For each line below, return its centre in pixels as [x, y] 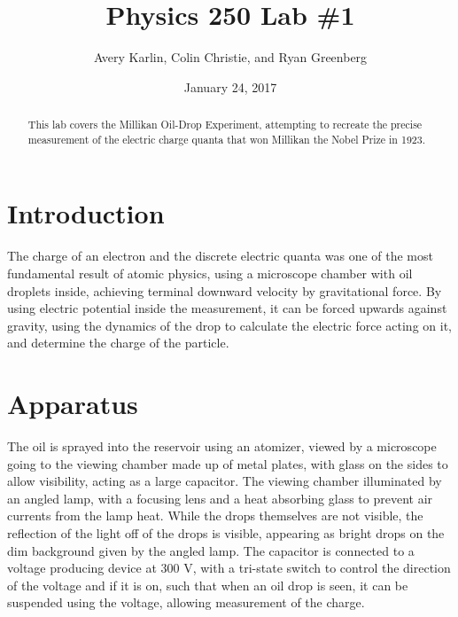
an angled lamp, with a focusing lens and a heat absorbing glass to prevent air [220, 498]
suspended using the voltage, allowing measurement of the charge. [186, 602]
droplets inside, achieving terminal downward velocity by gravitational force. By [225, 290]
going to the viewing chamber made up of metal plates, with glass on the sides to [228, 463]
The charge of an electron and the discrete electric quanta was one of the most [220, 256]
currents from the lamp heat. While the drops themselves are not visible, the [215, 515]
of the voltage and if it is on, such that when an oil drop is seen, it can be [208, 585]
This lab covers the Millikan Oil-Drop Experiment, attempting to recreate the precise [225, 125]
